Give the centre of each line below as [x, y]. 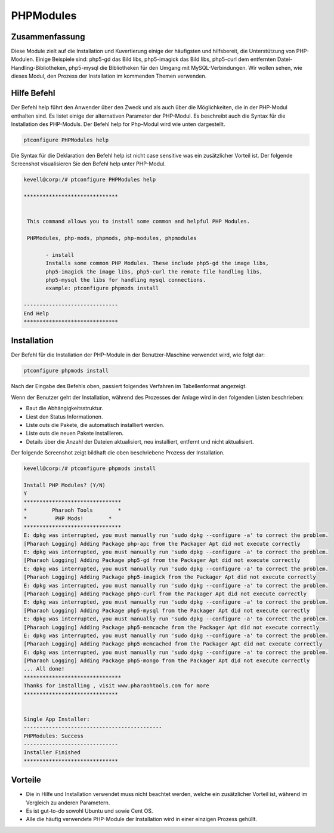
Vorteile [26, 780]
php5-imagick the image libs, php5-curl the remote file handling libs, [154, 271]
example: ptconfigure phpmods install [102, 288]
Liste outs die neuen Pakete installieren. [75, 434]
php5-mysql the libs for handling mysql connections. [126, 280]
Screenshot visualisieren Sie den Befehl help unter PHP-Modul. [89, 164]
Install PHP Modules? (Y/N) [64, 485]
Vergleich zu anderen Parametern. [68, 803]
